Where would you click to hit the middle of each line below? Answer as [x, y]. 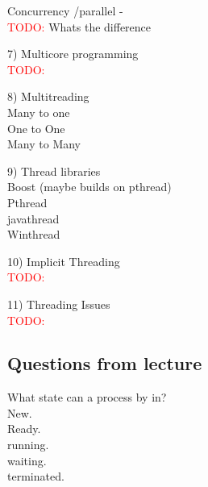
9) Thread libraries [54, 171]
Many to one [39, 112]
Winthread [34, 234]
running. [28, 445]
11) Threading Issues [59, 304]
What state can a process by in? [87, 397]
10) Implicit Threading [64, 261]
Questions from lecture [105, 363]
